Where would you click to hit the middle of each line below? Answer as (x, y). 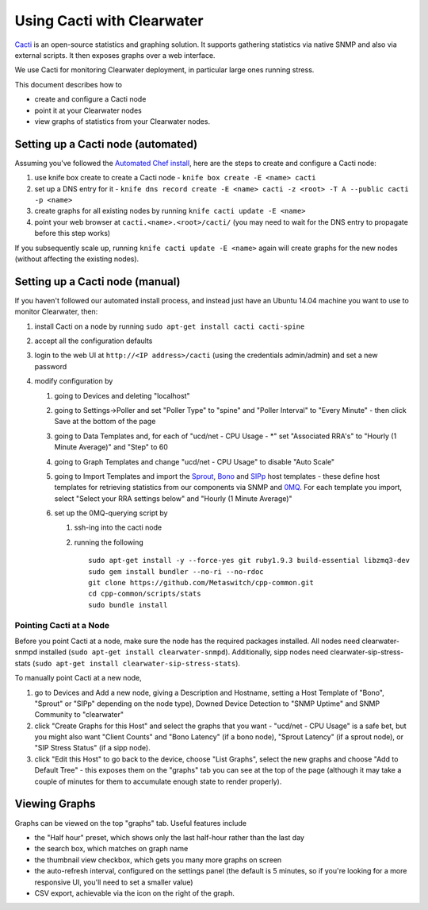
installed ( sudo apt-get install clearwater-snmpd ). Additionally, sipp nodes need (184, 652)
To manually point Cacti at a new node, (78, 678)
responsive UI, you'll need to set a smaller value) (114, 882)
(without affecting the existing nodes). (77, 259)
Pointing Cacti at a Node (62, 625)
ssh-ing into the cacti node (118, 527)
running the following (109, 542)
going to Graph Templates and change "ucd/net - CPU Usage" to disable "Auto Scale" (195, 461)
